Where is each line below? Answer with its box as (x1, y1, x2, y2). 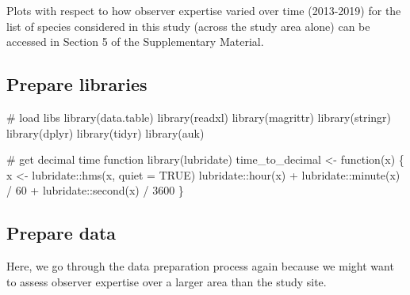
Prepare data (6, 221, 117, 245)
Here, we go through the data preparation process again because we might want (6, 258, 394, 274)
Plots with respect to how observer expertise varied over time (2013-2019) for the (6, 2, 401, 18)
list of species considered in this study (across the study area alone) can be (6, 17, 370, 34)
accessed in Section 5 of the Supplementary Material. (6, 33, 264, 50)
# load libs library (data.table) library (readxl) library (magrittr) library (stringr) (6, 108, 392, 125)
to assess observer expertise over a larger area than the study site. (6, 273, 327, 289)
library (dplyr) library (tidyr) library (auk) (6, 124, 205, 141)
